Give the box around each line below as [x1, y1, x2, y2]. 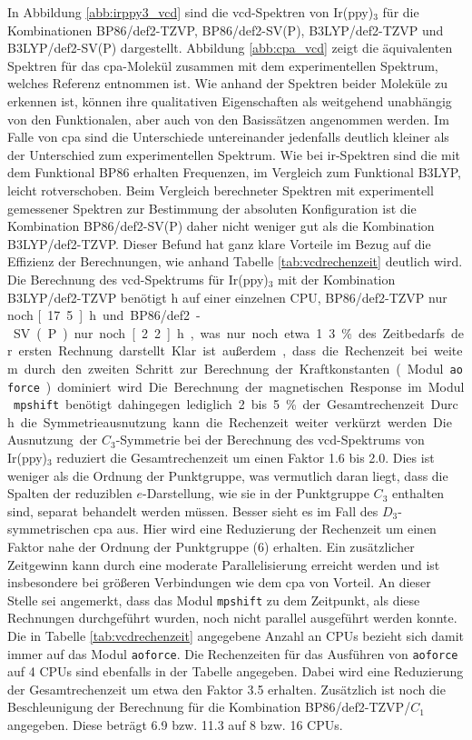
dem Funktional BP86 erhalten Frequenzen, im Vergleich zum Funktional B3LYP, [7, 163, 461, 182]
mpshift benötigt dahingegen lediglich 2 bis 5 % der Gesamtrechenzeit [14, 395, 425, 414]
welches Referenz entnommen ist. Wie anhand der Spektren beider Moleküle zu [7, 74, 448, 93]
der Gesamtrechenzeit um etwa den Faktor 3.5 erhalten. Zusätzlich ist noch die [7, 679, 446, 698]
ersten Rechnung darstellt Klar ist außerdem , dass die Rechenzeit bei [18, 341, 428, 360]
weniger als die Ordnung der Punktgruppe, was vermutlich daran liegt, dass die [7, 465, 448, 485]
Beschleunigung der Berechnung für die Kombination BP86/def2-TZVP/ [7, 697, 411, 716]
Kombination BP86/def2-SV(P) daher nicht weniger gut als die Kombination [7, 216, 435, 235]
